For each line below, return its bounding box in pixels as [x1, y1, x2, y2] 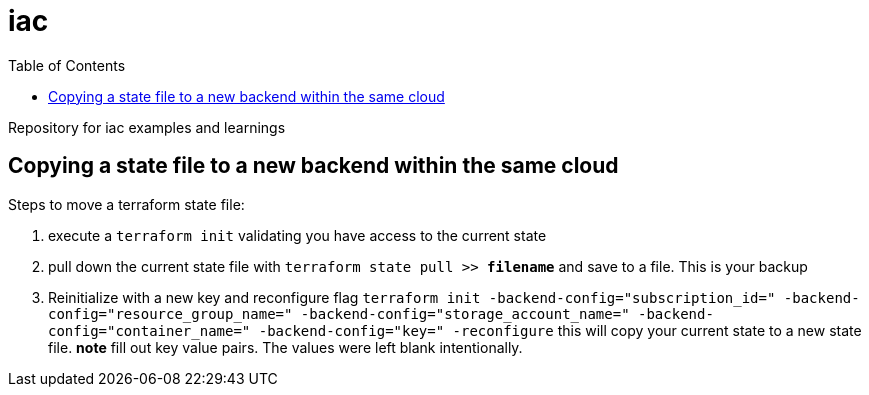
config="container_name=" [48, 322, 251, 339]
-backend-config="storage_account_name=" [300, 305, 630, 322]
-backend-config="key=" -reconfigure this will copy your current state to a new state [258, 321, 862, 339]
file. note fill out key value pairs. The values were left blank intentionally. [48, 338, 523, 356]
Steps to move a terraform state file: [8, 195, 245, 213]
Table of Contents [8, 56, 126, 74]
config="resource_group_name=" [48, 305, 293, 322]
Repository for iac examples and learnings [8, 118, 286, 136]
